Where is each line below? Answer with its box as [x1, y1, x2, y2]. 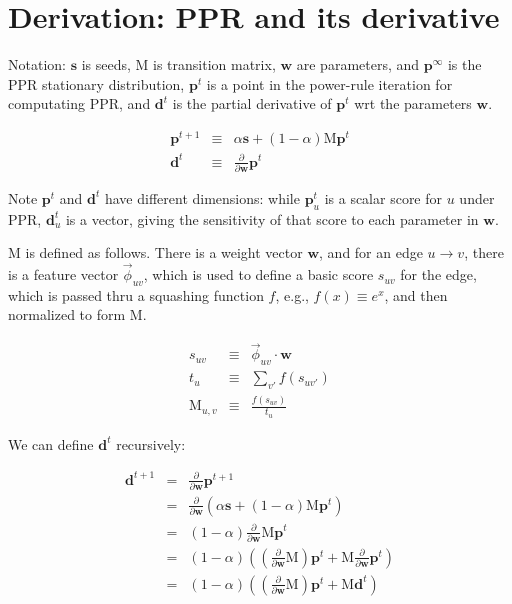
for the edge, [400, 264, 477, 285]
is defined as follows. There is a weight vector [25, 242, 303, 263]
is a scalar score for [324, 187, 443, 208]
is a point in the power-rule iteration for [206, 73, 453, 94]
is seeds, [81, 54, 131, 75]
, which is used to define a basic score [143, 264, 374, 285]
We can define [8, 433, 94, 454]
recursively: [116, 433, 186, 454]
